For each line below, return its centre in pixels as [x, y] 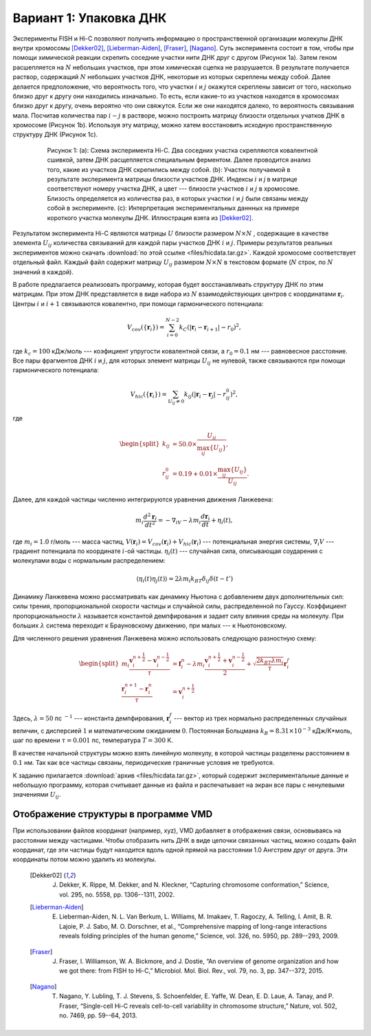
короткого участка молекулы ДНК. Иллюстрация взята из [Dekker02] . [150, 217]
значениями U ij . [37, 796]
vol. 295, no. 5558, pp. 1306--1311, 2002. [117, 894]
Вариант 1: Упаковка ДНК [90, 18]
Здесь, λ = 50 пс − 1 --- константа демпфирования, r [91, 718]
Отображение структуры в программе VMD [113, 814]
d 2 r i [150, 517]
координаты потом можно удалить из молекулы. [85, 859]
